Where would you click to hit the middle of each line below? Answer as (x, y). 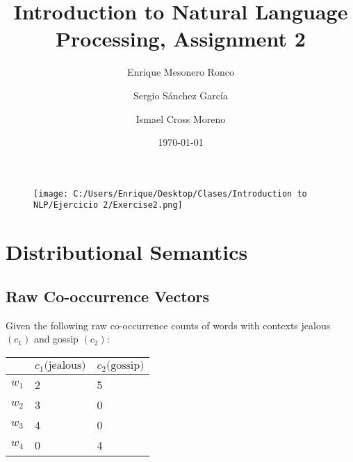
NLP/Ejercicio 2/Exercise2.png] (108, 205)
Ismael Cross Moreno (181, 118)
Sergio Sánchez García (181, 95)
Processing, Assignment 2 (181, 39)
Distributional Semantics (127, 252)
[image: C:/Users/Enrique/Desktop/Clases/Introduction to (170, 193)
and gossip (56, 339)
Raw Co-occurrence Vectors (108, 296)
